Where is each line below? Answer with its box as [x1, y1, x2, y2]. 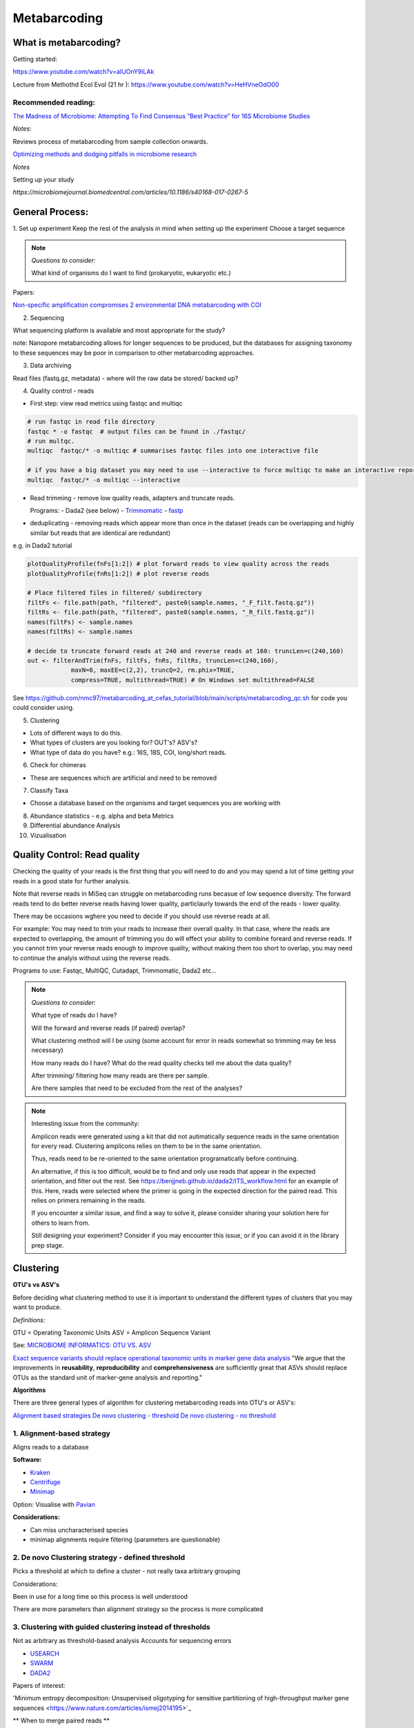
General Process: [12, 206, 89, 218]
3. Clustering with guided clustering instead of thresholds [12, 1622, 210, 1632]
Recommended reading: [12, 97, 96, 107]
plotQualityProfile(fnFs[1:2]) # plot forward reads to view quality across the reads [27, 560, 330, 568]
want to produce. [12, 1303, 61, 1311]
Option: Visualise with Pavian [12, 1500, 96, 1508]
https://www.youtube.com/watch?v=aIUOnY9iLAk [12, 68, 155, 76]
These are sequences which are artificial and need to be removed [30, 773, 217, 782]
